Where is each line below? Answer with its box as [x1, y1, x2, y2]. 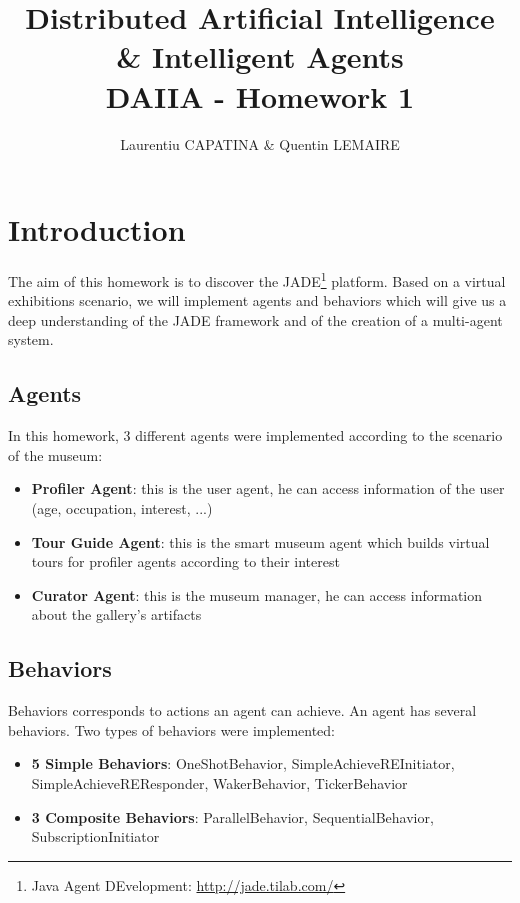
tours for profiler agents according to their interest [31, 551, 340, 572]
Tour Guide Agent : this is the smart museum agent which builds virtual [31, 531, 490, 552]
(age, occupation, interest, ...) [31, 498, 213, 519]
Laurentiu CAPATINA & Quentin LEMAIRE [120, 133, 400, 154]
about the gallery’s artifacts [31, 604, 202, 625]
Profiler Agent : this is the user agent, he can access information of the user [31, 478, 505, 499]
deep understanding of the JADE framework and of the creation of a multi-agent [8, 309, 503, 330]
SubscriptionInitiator [31, 826, 160, 847]
